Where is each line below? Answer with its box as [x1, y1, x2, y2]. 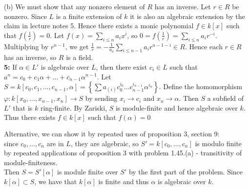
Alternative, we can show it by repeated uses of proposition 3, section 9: [4, 128, 220, 138]
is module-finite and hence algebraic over [115, 102, 238, 113]
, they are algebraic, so [70, 138, 139, 148]
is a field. [66, 52, 93, 62]
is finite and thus [98, 176, 149, 186]
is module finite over [57, 167, 118, 177]
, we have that [34, 176, 77, 186]
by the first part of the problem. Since [128, 167, 243, 177]
